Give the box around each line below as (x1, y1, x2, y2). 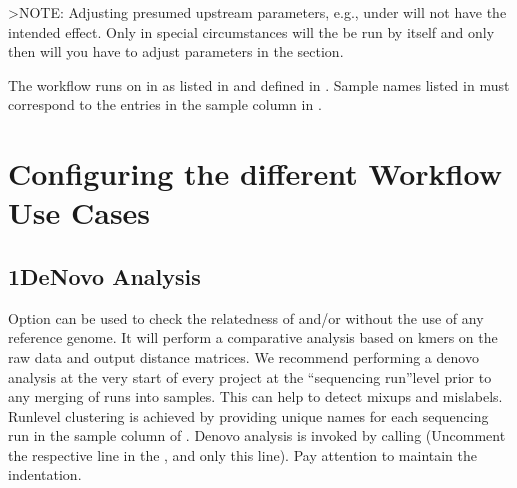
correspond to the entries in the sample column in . (8, 94, 322, 115)
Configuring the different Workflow (8, 153, 502, 194)
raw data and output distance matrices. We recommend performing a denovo (8, 346, 479, 367)
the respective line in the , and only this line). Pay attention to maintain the (8, 444, 478, 465)
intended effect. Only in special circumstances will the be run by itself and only (8, 21, 495, 42)
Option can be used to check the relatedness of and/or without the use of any (8, 307, 484, 328)
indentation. (8, 464, 82, 485)
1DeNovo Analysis (8, 260, 201, 291)
